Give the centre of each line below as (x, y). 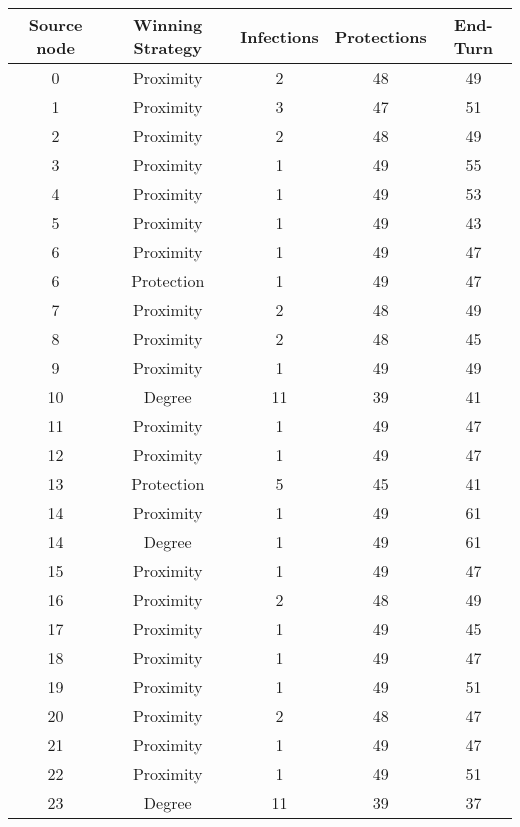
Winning (168, 24)
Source (55, 24)
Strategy (167, 47)
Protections (380, 36)
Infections (279, 36)
